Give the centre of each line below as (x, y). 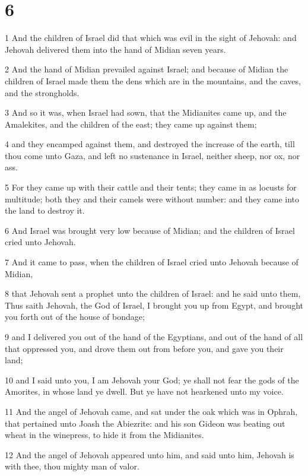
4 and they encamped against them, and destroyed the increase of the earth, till (150, 144)
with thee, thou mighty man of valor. (72, 466)
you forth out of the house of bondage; (75, 317)
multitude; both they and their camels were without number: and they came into (152, 199)
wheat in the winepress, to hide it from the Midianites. (104, 435)
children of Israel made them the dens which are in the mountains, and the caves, (153, 80)
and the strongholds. (42, 92)
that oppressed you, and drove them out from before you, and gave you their (144, 348)
